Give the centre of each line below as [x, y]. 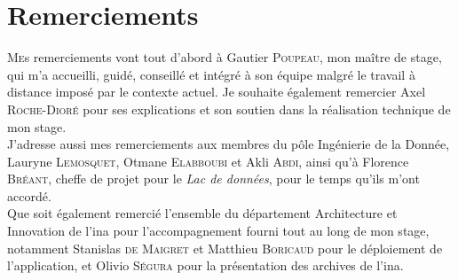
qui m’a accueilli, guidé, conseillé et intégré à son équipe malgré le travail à [211, 74]
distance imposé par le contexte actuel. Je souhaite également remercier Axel [217, 92]
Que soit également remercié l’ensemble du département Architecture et [202, 213]
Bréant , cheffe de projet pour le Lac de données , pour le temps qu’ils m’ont [213, 179]
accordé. [29, 195]
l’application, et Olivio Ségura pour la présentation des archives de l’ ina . [205, 265]
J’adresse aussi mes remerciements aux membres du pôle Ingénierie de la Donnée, [229, 144]
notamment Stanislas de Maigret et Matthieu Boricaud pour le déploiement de [225, 248]
